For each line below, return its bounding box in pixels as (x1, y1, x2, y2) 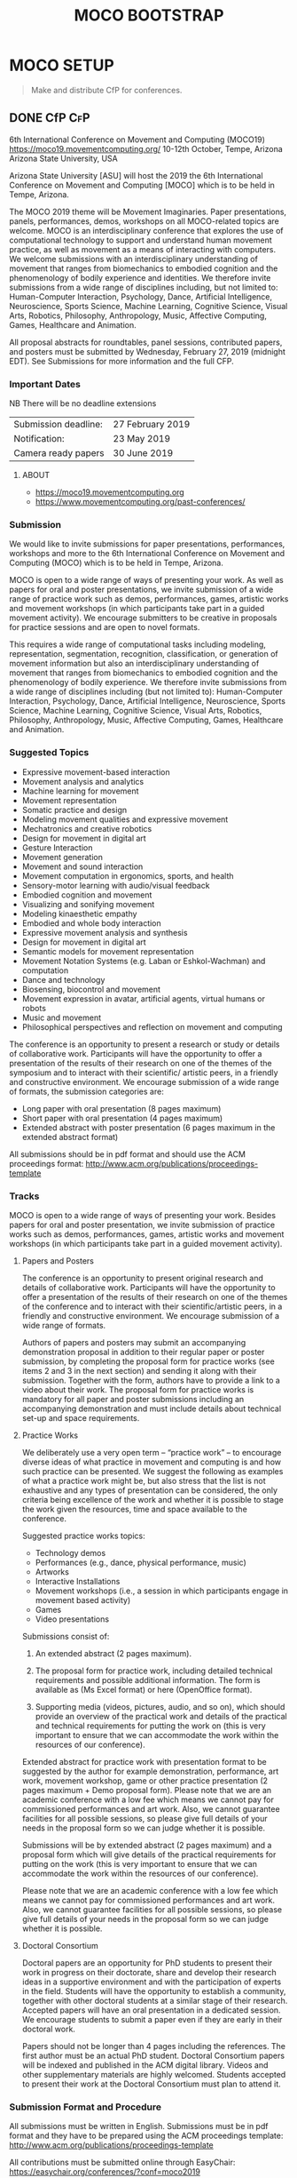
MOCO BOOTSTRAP (74, 5, 224, 26)
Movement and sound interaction (21, 861, 144, 872)
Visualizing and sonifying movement (21, 898, 155, 909)
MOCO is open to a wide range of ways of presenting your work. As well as (9, 575, 284, 586)
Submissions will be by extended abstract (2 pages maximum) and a (21, 1839, 272, 1850)
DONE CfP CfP (9, 110, 90, 125)
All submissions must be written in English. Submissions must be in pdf (9, 2121, 269, 2132)
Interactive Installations (35, 1576, 121, 1586)
